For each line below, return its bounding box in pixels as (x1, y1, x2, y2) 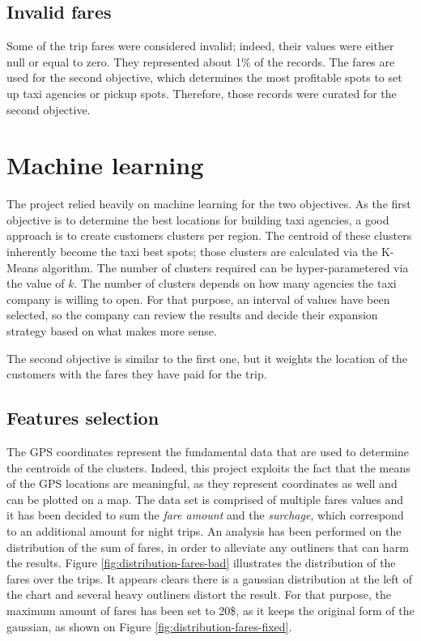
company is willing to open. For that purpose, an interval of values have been (6, 290, 390, 307)
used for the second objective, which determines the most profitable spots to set (6, 69, 402, 86)
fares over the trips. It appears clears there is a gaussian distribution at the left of (6, 570, 412, 587)
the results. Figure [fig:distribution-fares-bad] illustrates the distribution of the (6, 554, 396, 571)
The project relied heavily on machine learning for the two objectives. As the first (6, 195, 411, 212)
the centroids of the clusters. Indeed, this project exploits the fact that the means (6, 459, 410, 476)
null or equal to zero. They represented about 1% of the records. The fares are (6, 53, 395, 70)
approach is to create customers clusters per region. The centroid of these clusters (6, 227, 412, 244)
